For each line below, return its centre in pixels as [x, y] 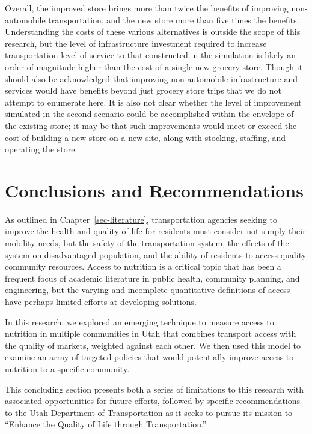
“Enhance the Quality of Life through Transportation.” [106, 424]
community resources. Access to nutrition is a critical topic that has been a [143, 266]
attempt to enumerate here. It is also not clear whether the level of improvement [153, 102]
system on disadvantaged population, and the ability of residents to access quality [156, 254]
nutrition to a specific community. [67, 368]
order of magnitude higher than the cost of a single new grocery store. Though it [154, 66]
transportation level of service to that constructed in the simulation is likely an [150, 55]
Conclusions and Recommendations [154, 190]
